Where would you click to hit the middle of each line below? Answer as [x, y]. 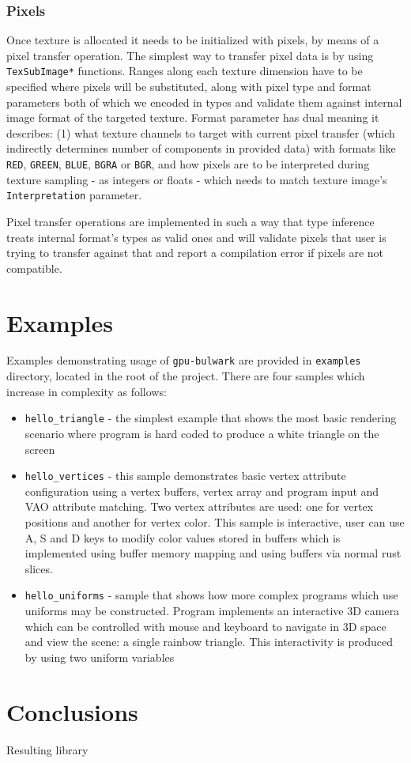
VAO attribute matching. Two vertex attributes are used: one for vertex [199, 506]
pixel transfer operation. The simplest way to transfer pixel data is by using [190, 55]
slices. [39, 568]
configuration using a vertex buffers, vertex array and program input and [202, 491]
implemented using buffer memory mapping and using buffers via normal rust [213, 553]
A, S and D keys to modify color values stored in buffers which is [183, 537]
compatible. [34, 268]
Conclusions [72, 711]
